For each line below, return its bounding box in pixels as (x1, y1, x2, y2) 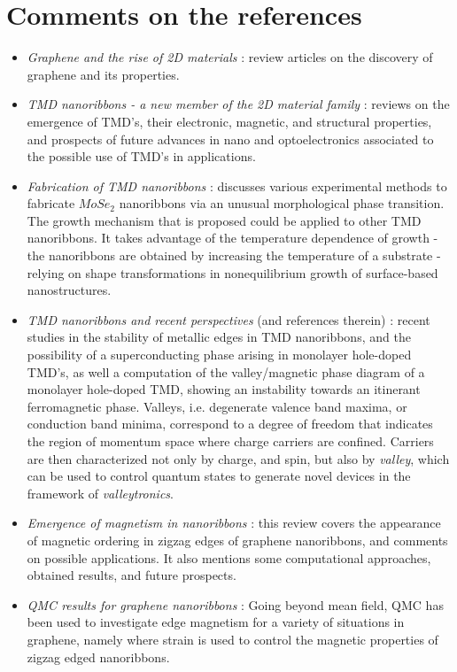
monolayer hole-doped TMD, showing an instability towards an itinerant (27, 380, 421, 398)
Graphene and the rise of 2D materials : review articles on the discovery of (27, 48, 433, 66)
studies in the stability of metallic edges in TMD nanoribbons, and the (27, 328, 411, 346)
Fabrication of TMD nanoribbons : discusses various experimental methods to (27, 176, 447, 195)
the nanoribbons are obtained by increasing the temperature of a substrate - (27, 246, 441, 265)
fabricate (27, 194, 75, 212)
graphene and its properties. (27, 65, 180, 83)
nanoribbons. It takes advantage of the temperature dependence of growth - (27, 228, 438, 247)
